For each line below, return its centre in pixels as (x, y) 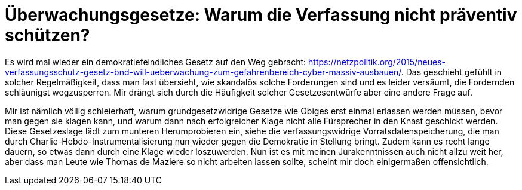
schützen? (47, 35)
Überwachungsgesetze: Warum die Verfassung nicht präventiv (261, 15)
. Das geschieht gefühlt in (452, 72)
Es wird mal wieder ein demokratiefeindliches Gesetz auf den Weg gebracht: (156, 62)
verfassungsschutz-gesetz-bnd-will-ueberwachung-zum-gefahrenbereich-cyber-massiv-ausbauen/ (203, 72)
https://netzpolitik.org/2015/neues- (377, 62)
